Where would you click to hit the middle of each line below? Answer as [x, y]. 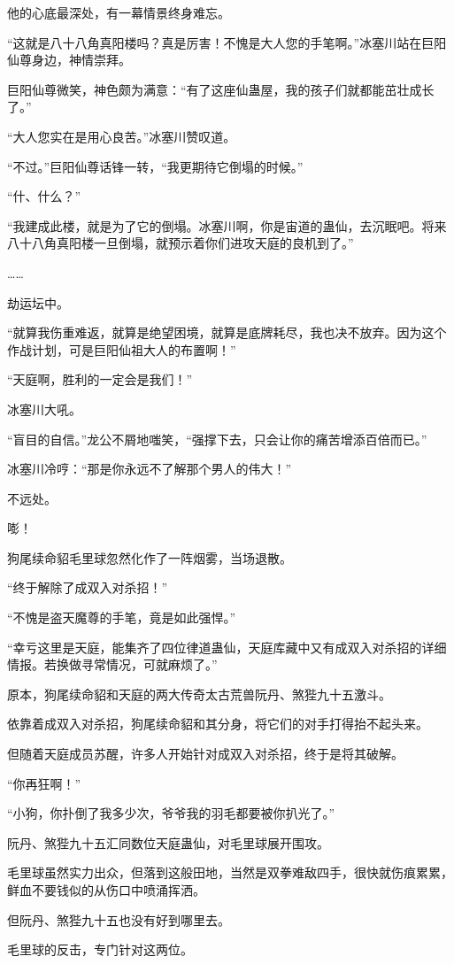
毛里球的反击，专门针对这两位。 [100, 949]
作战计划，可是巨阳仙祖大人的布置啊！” [122, 349]
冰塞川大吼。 [44, 409]
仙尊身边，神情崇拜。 [69, 60]
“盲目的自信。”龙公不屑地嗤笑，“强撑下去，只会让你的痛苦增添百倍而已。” [217, 439]
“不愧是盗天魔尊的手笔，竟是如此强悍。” [122, 617]
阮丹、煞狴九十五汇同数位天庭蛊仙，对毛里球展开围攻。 [168, 842]
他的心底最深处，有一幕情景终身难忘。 [119, 12]
